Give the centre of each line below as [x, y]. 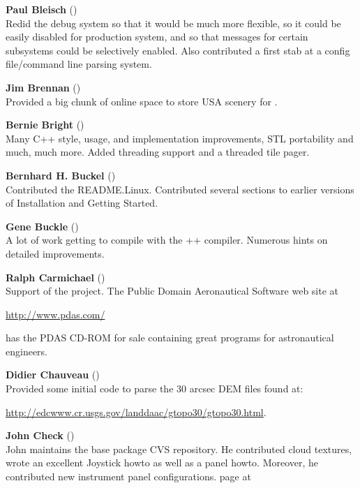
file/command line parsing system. [79, 64]
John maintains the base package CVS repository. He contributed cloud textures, [179, 449]
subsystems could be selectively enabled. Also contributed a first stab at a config [178, 50]
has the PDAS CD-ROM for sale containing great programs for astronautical [170, 338]
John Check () [40, 435]
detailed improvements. [55, 253]
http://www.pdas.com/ [55, 314]
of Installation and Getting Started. [82, 203]
